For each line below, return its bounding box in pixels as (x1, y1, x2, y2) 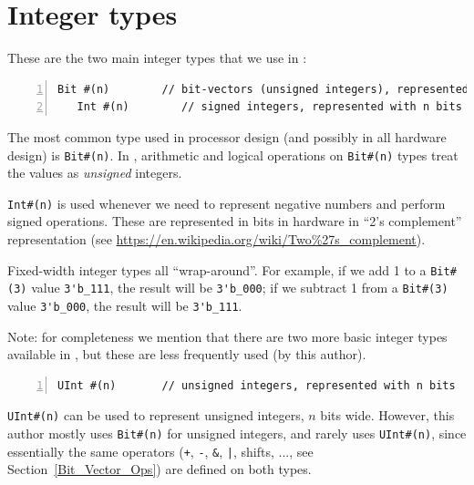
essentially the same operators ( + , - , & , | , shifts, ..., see (7, 441, 314, 460)
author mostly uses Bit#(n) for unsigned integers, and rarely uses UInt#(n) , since (7, 424, 467, 442)
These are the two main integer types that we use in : (7, 48, 307, 67)
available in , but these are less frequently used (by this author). (7, 345, 366, 364)
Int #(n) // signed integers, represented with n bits (77, 100, 462, 114)
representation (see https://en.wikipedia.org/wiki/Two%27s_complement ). (7, 230, 426, 248)
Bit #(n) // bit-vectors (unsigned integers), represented (57, 82, 469, 96)
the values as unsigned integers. (7, 163, 182, 182)
